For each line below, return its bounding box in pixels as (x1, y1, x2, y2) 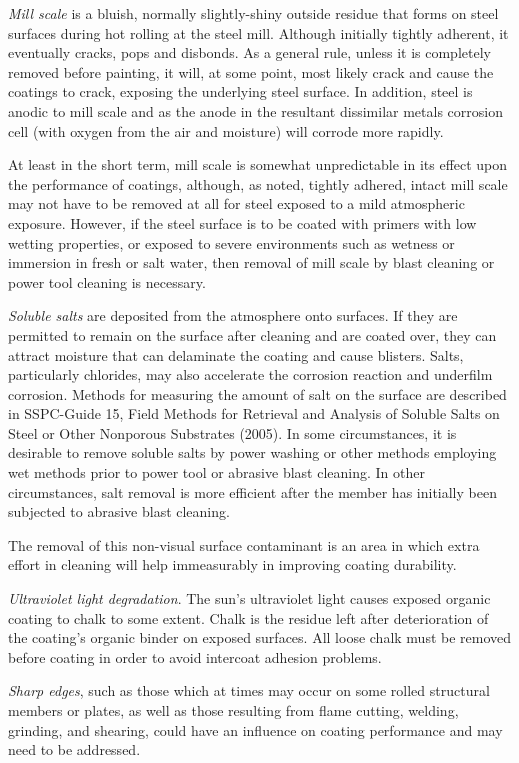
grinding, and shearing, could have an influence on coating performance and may (8, 719, 503, 740)
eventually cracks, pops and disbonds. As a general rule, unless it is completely (8, 42, 491, 63)
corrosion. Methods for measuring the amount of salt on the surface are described (8, 383, 507, 404)
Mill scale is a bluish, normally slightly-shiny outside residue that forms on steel (8, 3, 499, 23)
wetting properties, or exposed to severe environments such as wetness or (8, 232, 455, 253)
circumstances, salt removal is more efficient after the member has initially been (8, 481, 497, 502)
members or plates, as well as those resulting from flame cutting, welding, (8, 700, 459, 720)
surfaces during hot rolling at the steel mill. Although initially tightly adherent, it (8, 22, 509, 43)
